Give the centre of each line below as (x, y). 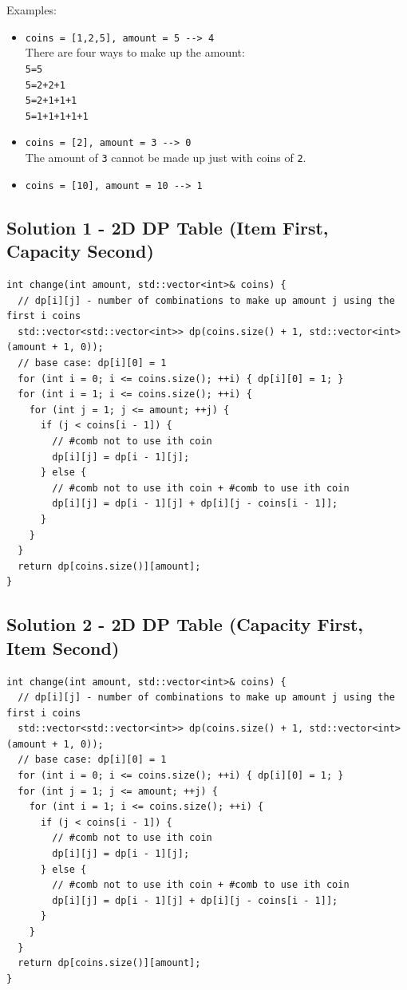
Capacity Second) (80, 251)
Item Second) (63, 647)
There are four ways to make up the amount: (135, 52)
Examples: (32, 10)
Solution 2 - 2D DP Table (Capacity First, (185, 624)
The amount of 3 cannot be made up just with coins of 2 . (166, 158)
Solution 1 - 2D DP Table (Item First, (168, 227)
